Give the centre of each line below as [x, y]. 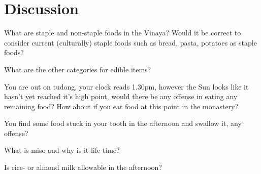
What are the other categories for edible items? [78, 69]
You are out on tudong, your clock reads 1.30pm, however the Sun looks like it [126, 86]
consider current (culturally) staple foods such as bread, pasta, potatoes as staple [130, 42]
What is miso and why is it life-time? [62, 150]
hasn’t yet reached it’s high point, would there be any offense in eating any [121, 96]
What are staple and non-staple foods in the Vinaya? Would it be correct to [123, 33]
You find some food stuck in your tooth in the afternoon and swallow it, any [123, 123]
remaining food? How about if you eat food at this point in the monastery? [121, 106]
